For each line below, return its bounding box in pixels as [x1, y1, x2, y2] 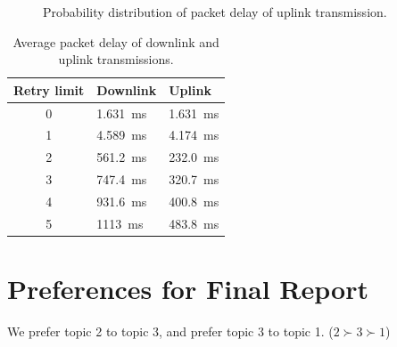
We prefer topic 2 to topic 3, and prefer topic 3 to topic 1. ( [7, 322, 334, 341]
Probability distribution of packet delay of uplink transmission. [43, 3, 387, 20]
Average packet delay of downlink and [12, 32, 219, 51]
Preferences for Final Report [7, 270, 368, 307]
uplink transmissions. [58, 50, 174, 69]
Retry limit [13, 80, 85, 99]
